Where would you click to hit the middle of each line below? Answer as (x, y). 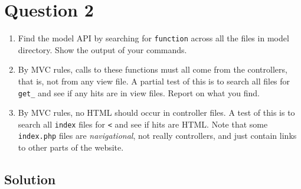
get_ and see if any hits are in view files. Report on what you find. (139, 92)
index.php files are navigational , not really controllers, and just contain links (157, 136)
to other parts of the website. (71, 147)
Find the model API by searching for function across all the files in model (153, 38)
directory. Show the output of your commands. (102, 49)
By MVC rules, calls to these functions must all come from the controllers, (153, 69)
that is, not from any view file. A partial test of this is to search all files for (154, 81)
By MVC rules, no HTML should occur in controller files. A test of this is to (156, 113)
